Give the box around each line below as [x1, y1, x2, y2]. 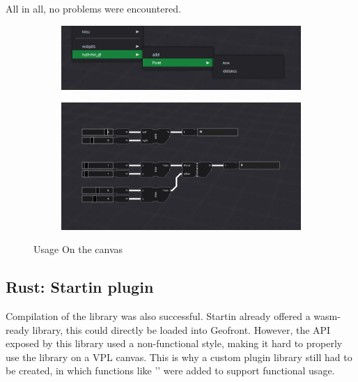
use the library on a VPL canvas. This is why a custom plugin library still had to [6, 349, 352, 364]
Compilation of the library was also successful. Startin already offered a [6, 309, 311, 323]
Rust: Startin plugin [6, 276, 154, 298]
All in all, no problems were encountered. [6, 1, 181, 15]
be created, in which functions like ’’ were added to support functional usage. [6, 363, 335, 378]
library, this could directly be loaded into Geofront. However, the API [32, 322, 331, 337]
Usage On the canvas [33, 242, 123, 257]
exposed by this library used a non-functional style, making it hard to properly [6, 336, 343, 351]
